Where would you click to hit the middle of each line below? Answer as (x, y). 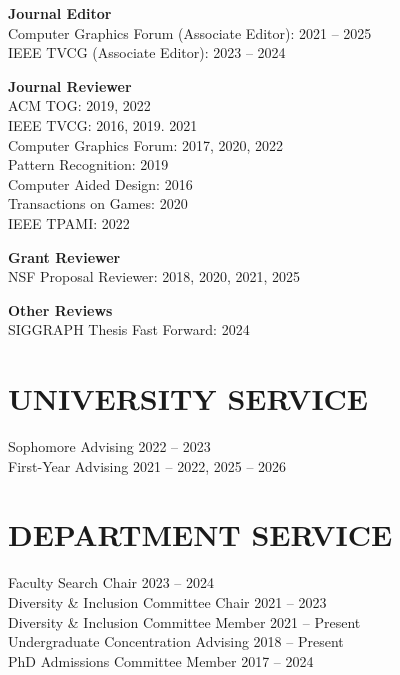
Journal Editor (60, 13)
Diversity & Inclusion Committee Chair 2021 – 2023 (167, 601)
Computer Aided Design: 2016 (100, 183)
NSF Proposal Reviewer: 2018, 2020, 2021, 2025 (154, 276)
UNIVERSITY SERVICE (188, 398)
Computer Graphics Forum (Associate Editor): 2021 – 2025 (190, 32)
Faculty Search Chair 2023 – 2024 (111, 582)
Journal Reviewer (70, 85)
